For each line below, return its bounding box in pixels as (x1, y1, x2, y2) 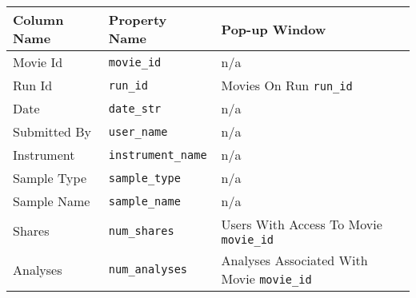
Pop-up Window (221, 19, 326, 38)
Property (108, 10, 167, 29)
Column (13, 10, 64, 29)
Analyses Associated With (221, 251, 368, 269)
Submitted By (13, 122, 92, 141)
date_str (108, 101, 162, 115)
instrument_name (108, 148, 207, 161)
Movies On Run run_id (221, 76, 353, 94)
